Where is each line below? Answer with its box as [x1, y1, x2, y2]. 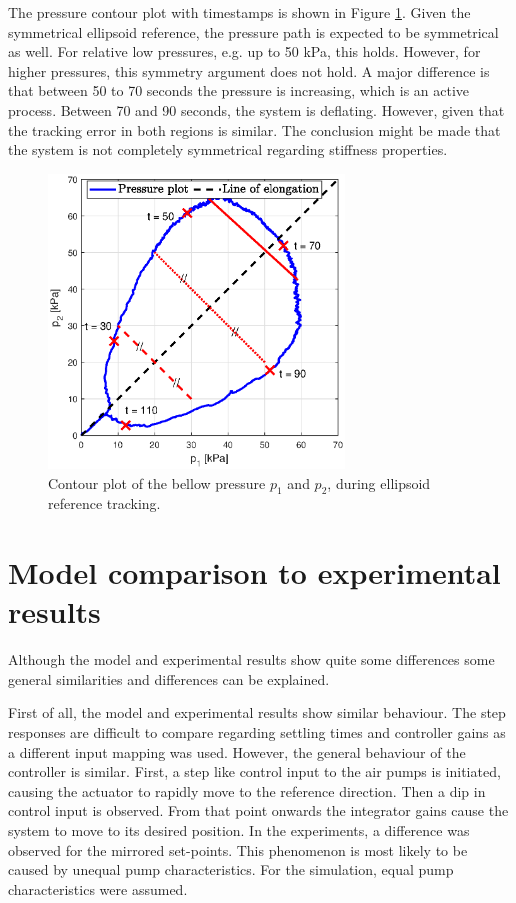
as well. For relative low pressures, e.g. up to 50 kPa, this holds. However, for [8, 41, 481, 62]
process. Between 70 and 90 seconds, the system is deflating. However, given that [8, 99, 505, 120]
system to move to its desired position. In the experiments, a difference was [8, 820, 470, 841]
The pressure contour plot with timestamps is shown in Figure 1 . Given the [8, 2, 471, 22]
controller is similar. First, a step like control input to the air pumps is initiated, [8, 761, 501, 782]
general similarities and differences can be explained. [8, 668, 330, 689]
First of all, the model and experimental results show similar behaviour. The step [8, 702, 506, 723]
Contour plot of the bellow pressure [48, 472, 266, 493]
